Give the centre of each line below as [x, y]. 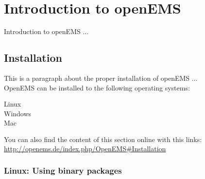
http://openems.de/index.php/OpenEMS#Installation [85, 149]
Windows [18, 113]
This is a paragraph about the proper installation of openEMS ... [101, 78]
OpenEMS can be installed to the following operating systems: [97, 87]
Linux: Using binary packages [63, 170]
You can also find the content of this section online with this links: [103, 139]
